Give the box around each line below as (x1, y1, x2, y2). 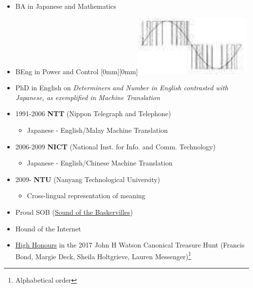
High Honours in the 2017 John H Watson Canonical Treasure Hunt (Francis (15, 240, 245, 250)
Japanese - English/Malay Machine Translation (27, 124, 168, 135)
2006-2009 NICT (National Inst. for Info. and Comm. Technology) (15, 141, 216, 151)
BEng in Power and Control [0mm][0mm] (15, 66, 138, 76)
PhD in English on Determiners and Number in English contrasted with (15, 82, 228, 93)
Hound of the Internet (15, 223, 81, 233)
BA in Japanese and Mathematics (15, 1, 116, 11)
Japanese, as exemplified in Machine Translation (15, 92, 160, 102)
